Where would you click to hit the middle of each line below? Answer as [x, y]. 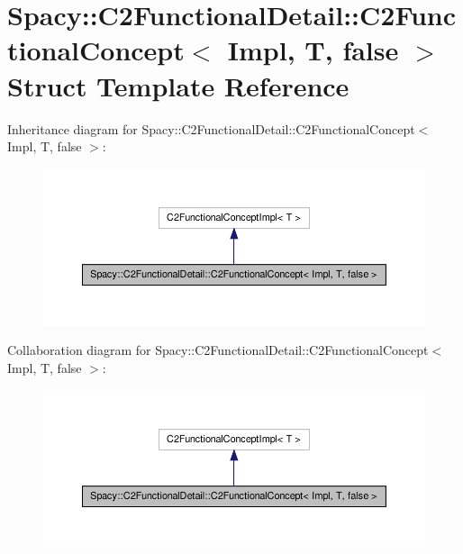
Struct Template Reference [178, 85]
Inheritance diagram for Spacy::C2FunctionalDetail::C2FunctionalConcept [211, 128]
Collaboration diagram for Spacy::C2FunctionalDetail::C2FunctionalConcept [218, 350]
